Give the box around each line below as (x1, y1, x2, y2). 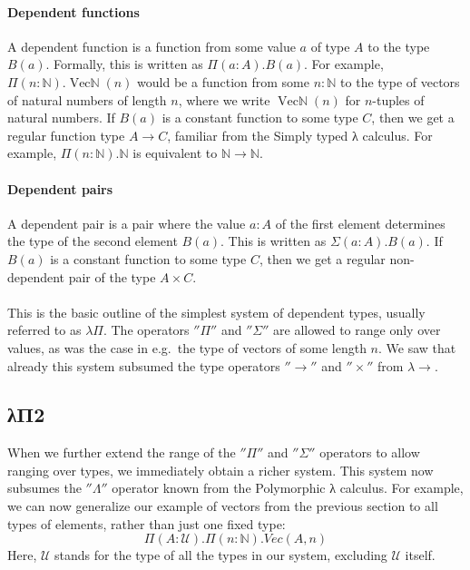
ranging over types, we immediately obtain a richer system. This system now (7, 460, 434, 479)
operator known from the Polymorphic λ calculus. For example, (112, 478, 464, 497)
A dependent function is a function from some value (7, 36, 296, 55)
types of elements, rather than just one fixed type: (7, 514, 286, 533)
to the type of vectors (340, 72, 460, 91)
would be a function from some (137, 72, 309, 91)
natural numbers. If (7, 108, 115, 127)
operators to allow (319, 443, 420, 462)
